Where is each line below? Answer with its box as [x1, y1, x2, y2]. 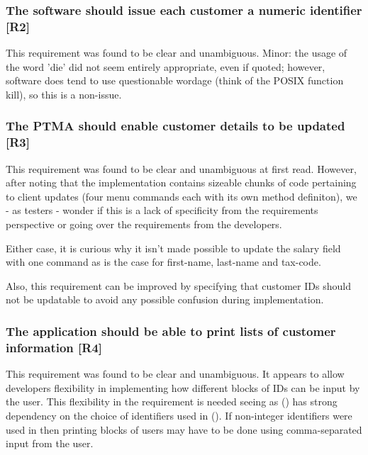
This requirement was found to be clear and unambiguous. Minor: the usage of [6, 45, 347, 60]
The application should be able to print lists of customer [6, 322, 336, 339]
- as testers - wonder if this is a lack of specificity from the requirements [6, 203, 318, 218]
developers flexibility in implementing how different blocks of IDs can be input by [6, 380, 360, 395]
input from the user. [6, 436, 94, 451]
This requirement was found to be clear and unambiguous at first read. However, [6, 161, 357, 176]
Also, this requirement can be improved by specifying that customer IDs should [6, 278, 351, 293]
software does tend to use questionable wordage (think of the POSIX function [6, 73, 344, 88]
